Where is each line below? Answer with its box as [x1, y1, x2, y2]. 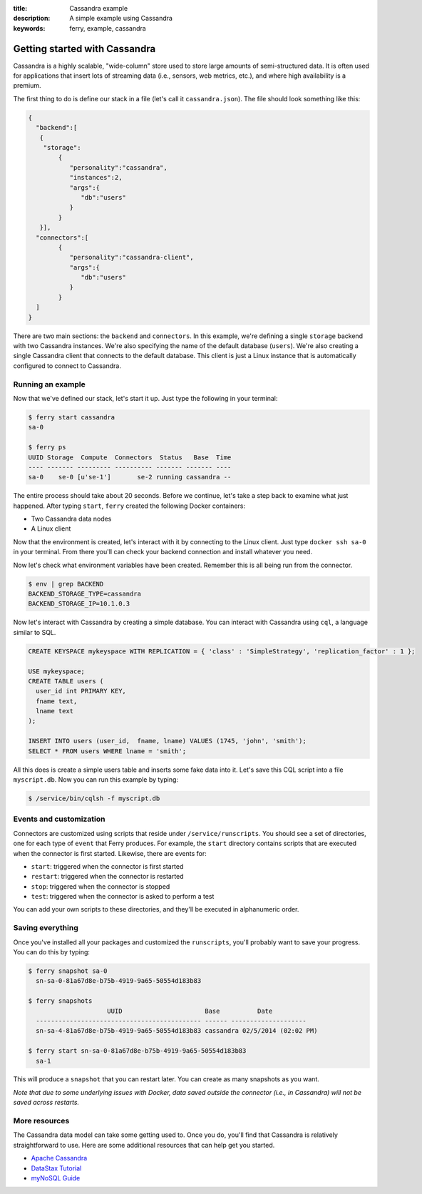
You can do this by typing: [13, 948, 91, 956]
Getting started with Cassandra [13, 43, 156, 55]
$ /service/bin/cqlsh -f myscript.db [28, 795, 160, 802]
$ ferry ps [28, 443, 66, 451]
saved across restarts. [13, 1098, 80, 1107]
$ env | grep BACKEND [28, 580, 104, 588]
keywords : [13, 24, 46, 32]
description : [13, 14, 51, 23]
